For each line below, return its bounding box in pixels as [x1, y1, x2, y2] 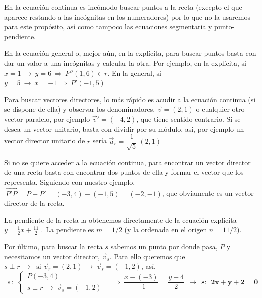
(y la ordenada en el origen [124, 224, 207, 235]
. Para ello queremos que [109, 251, 185, 261]
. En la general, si [107, 67, 161, 78]
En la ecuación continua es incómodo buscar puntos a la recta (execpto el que [4, 2, 242, 12]
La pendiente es [46, 224, 94, 235]
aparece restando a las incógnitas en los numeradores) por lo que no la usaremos [4, 11, 250, 22]
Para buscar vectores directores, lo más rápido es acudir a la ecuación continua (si [4, 94, 256, 104]
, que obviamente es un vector [162, 188, 254, 198]
